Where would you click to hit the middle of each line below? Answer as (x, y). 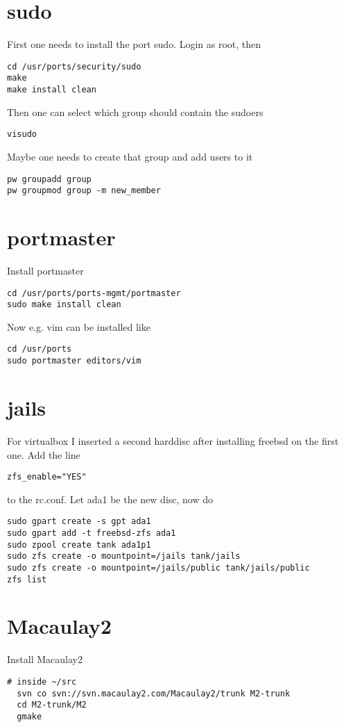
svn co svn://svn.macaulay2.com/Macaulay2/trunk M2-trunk (154, 693)
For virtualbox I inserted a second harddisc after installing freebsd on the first (173, 440)
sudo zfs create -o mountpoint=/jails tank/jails (124, 556)
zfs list (27, 579)
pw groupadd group (49, 179)
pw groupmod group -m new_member (84, 191)
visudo (22, 134)
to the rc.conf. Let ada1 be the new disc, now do (110, 499)
